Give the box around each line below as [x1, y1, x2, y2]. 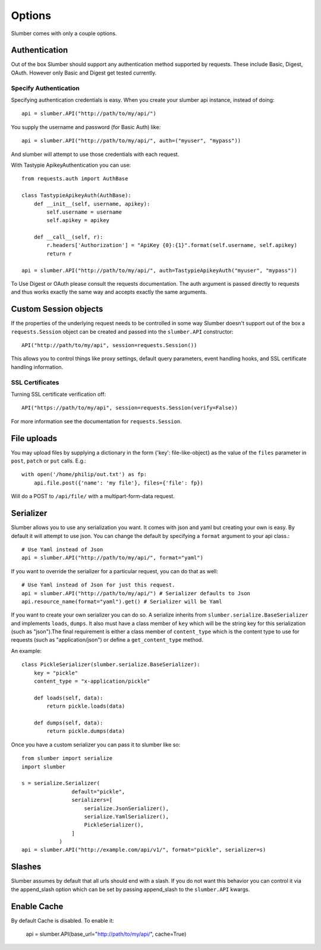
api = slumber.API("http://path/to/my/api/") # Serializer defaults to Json [21, 590, 251, 596]
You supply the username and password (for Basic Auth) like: [11, 123, 161, 130]
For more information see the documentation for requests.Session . [11, 417, 182, 425]
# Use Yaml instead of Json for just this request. [21, 582, 175, 589]
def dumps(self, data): [33, 719, 103, 726]
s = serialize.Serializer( [21, 780, 100, 787]
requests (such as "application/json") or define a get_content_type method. [11, 636, 203, 643]
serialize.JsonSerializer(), [84, 805, 169, 812]
